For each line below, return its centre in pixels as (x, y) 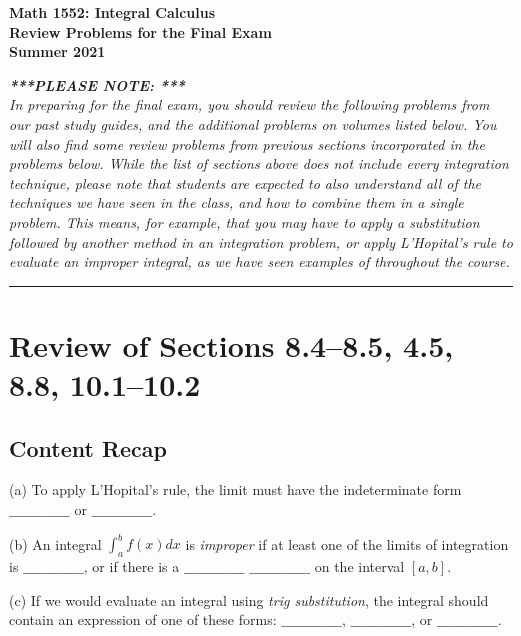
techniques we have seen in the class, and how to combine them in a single (236, 202)
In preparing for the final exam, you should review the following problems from (249, 104)
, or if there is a (131, 565)
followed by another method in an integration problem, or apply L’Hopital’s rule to (261, 241)
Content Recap (88, 447)
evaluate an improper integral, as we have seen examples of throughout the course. (259, 261)
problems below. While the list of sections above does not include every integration (259, 163)
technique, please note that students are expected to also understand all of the (245, 182)
